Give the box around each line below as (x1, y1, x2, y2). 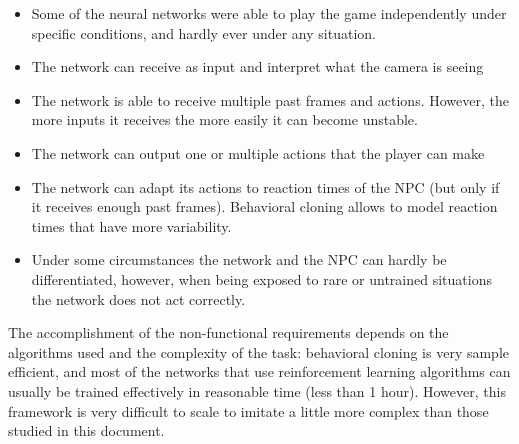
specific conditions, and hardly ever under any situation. (31, 22, 376, 43)
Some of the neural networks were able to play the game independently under (31, 3, 507, 23)
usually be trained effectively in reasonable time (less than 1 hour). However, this (8, 380, 506, 401)
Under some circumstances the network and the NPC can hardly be (31, 249, 447, 270)
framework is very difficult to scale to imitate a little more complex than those (8, 400, 489, 421)
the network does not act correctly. (31, 288, 246, 309)
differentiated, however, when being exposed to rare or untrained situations (31, 268, 492, 289)
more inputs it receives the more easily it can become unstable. (31, 109, 418, 130)
